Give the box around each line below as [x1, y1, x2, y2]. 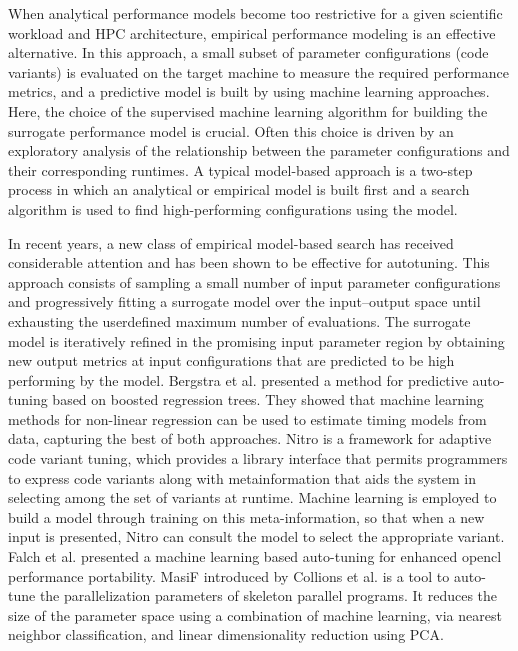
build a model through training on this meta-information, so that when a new [8, 506, 485, 527]
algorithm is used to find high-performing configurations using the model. [8, 198, 458, 219]
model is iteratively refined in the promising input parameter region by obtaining [8, 330, 505, 351]
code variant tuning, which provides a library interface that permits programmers [8, 448, 508, 469]
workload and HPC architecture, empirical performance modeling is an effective [8, 22, 496, 43]
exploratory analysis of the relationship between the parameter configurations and [8, 140, 510, 161]
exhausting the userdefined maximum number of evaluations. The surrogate [8, 310, 471, 331]
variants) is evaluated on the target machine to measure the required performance [8, 61, 509, 82]
